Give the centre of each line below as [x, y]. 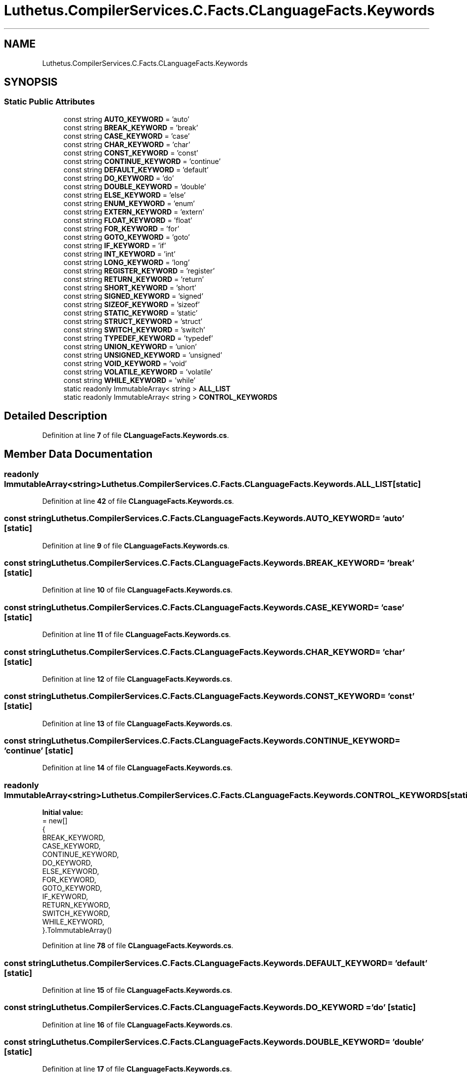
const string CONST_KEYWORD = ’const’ [131, 153]
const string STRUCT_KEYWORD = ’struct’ [133, 321]
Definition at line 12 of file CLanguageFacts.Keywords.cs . [137, 679]
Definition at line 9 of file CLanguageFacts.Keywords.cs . [136, 545]
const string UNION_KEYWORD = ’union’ [130, 346]
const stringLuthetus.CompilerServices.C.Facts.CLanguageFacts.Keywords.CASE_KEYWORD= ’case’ [204, 607]
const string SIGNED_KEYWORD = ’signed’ [133, 296]
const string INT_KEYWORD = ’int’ [119, 254]
